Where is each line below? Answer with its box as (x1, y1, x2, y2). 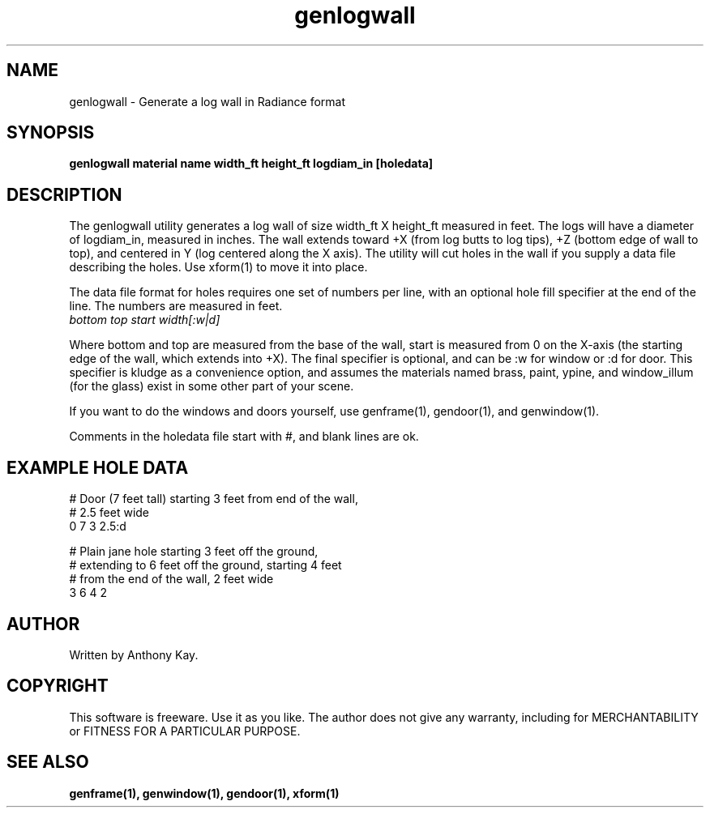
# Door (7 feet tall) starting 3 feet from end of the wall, (69, 492, 358, 506)
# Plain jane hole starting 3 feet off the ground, (69, 544, 319, 559)
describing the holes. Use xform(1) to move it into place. (69, 260, 368, 275)
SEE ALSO (6, 752, 89, 773)
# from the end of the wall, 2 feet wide (69, 572, 274, 586)
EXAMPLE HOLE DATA (6, 457, 189, 478)
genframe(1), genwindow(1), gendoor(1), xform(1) (69, 786, 340, 800)
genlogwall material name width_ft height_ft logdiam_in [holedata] (69, 156, 434, 171)
